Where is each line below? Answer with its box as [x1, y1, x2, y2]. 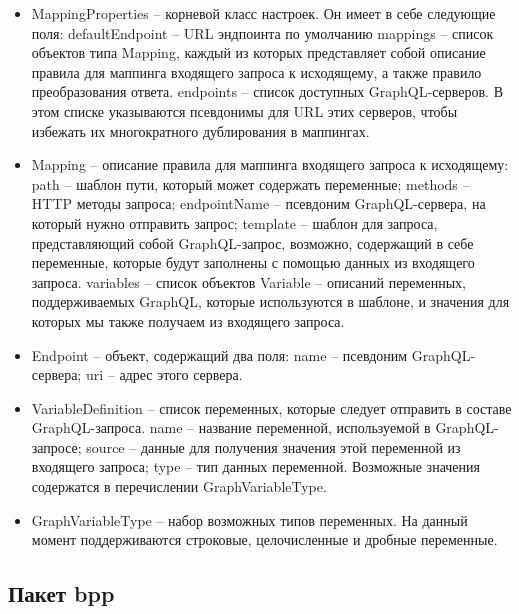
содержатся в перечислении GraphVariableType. [31, 476, 327, 497]
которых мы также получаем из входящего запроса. [31, 310, 345, 331]
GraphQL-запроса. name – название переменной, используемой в [31, 417, 431, 438]
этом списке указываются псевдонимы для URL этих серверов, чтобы [31, 100, 458, 121]
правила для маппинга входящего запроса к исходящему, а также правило [31, 61, 482, 82]
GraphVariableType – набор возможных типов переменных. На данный [31, 509, 468, 530]
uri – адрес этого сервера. [85, 364, 243, 385]
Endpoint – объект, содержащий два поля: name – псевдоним [31, 344, 408, 365]
